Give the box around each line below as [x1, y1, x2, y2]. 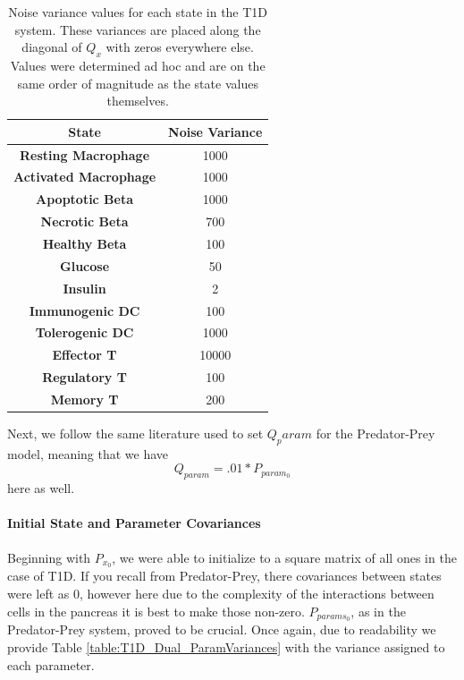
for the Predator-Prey [316, 423, 435, 442]
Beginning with [7, 548, 91, 566]
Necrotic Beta [40, 212, 129, 231]
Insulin [63, 278, 106, 297]
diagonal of [21, 38, 82, 56]
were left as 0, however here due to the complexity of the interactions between [7, 584, 434, 603]
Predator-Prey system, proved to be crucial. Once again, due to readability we [7, 620, 436, 639]
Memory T [50, 389, 119, 408]
